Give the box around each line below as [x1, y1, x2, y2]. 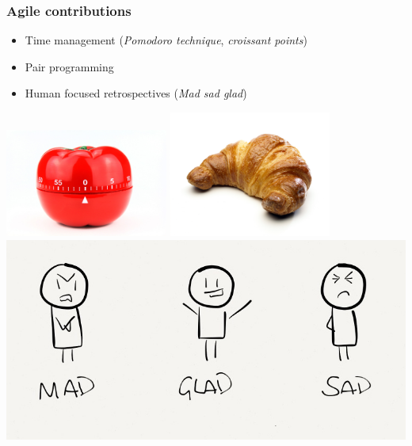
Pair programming [25, 58, 114, 74]
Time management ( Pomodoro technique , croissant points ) [25, 32, 307, 48]
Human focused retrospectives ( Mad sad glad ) [25, 85, 247, 101]
